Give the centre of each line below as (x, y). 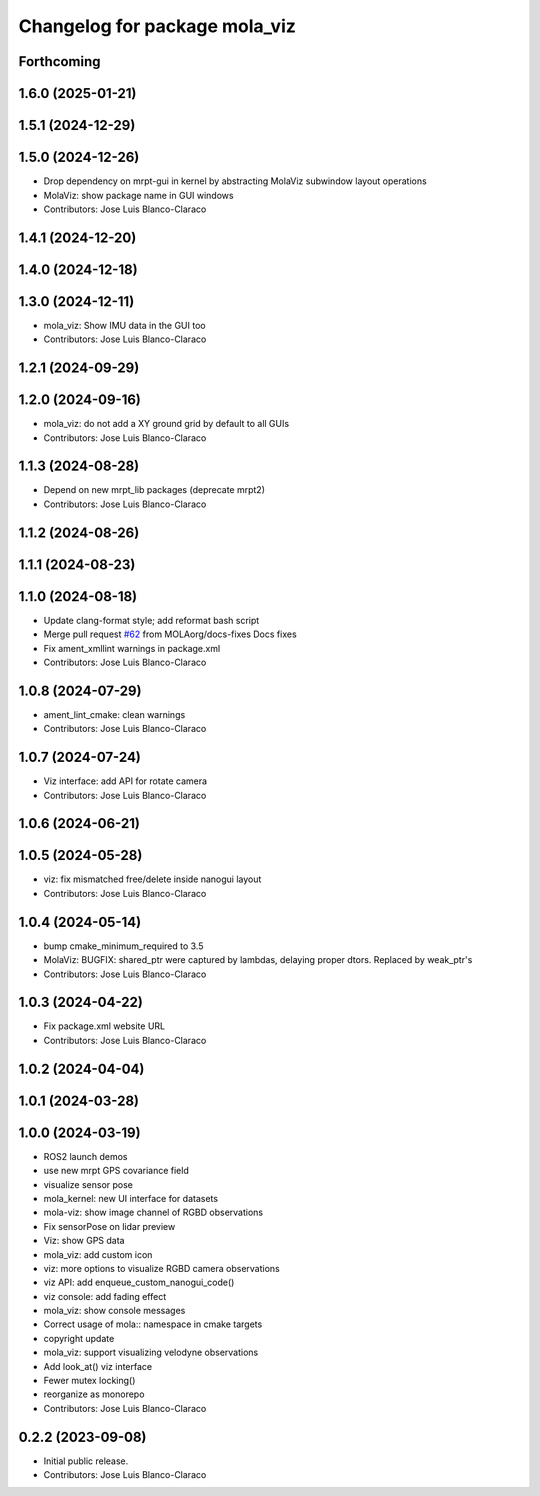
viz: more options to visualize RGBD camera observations (161, 1268)
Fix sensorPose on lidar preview (109, 1226)
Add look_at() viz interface (98, 1366)
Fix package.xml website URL (104, 1026)
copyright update (79, 1338)
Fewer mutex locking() (89, 1381)
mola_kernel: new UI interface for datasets (131, 1198)
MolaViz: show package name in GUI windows (138, 195)
